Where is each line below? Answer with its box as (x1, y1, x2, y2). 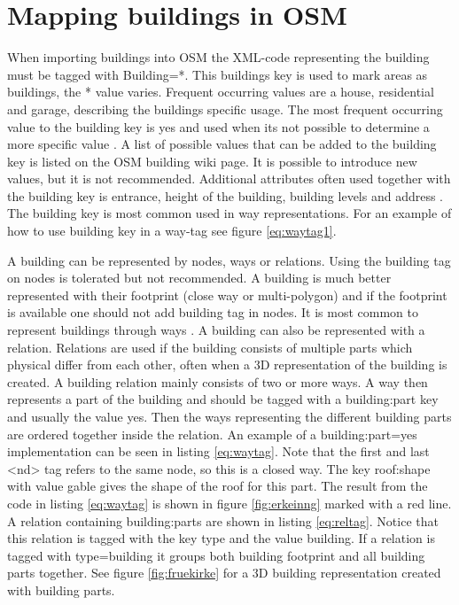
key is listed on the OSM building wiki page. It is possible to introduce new (7, 151, 417, 170)
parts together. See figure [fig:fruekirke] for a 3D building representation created (7, 563, 441, 582)
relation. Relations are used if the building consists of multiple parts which (7, 337, 413, 356)
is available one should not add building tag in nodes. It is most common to (7, 303, 418, 322)
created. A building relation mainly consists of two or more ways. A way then (7, 372, 428, 391)
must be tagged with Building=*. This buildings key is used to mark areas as (7, 65, 428, 83)
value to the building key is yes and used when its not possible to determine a (7, 117, 430, 136)
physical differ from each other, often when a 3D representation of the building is (7, 355, 447, 374)
